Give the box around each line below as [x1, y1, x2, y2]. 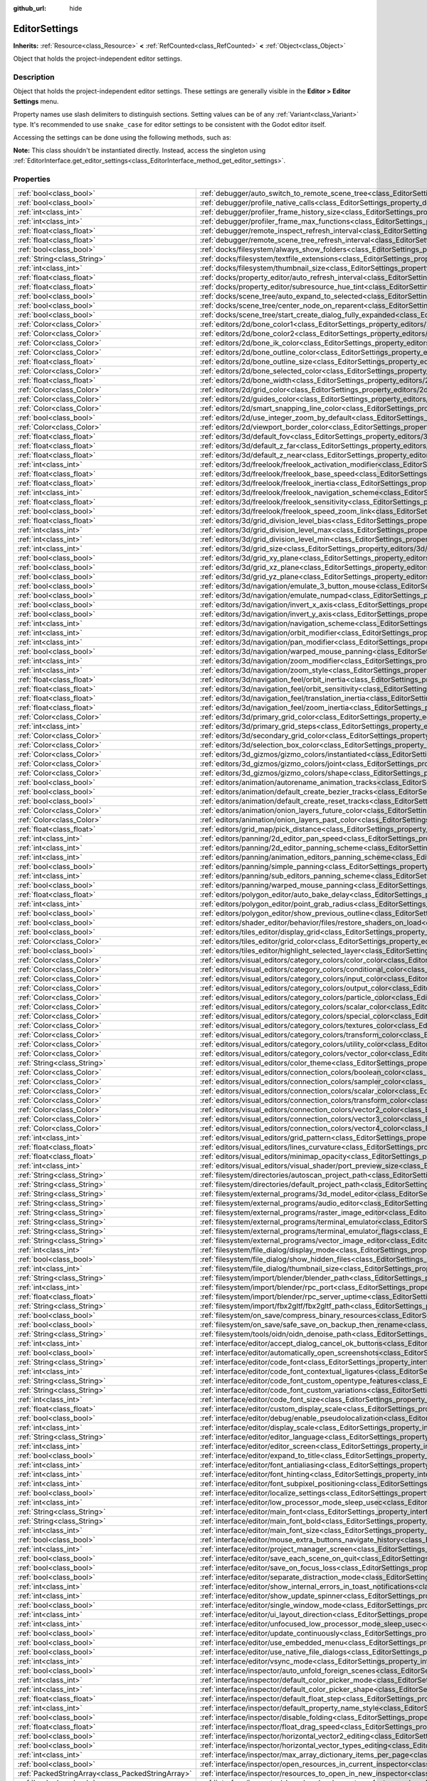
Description [13, 72, 55, 82]
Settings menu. [13, 97, 59, 105]
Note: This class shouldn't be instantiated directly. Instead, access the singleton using [13, 146, 266, 155]
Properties [13, 174, 51, 184]
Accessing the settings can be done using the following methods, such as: [13, 133, 231, 142]
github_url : [13, 4, 46, 12]
